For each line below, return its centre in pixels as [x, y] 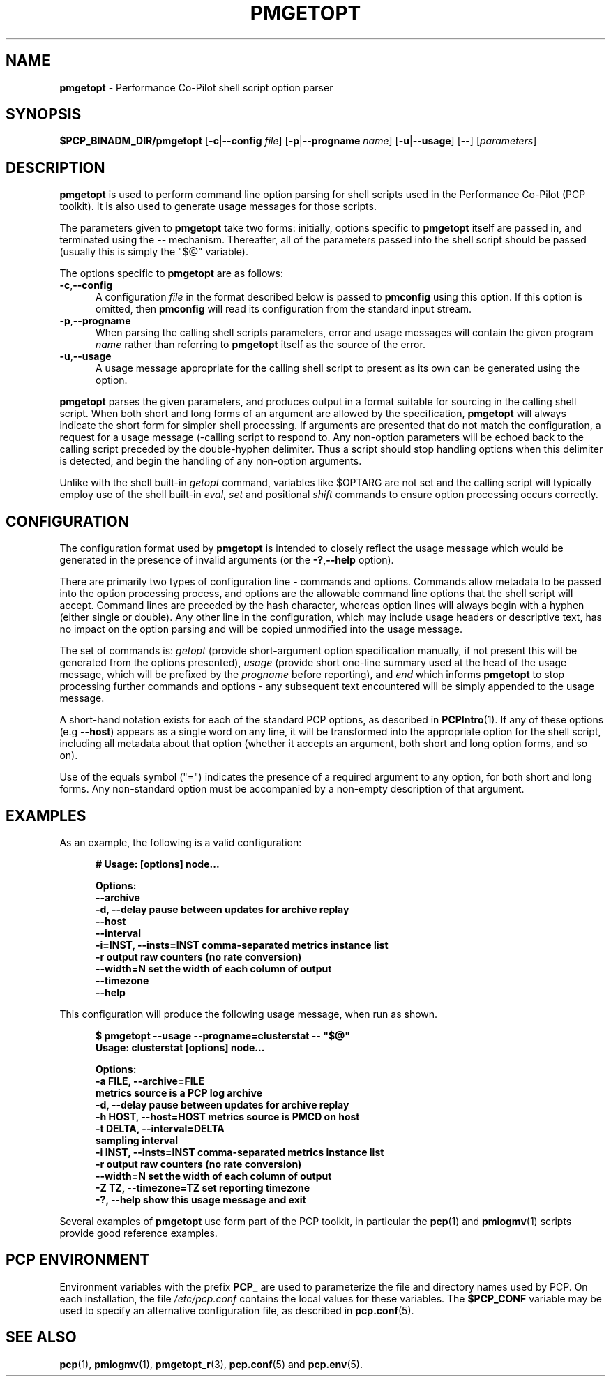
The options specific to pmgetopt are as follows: [171, 273]
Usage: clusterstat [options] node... [180, 1047]
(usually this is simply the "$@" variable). [154, 252]
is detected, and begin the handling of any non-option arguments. [211, 461]
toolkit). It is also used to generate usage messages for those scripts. [218, 206]
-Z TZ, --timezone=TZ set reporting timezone [203, 1187]
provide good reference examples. [138, 1233]
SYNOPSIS [44, 114]
